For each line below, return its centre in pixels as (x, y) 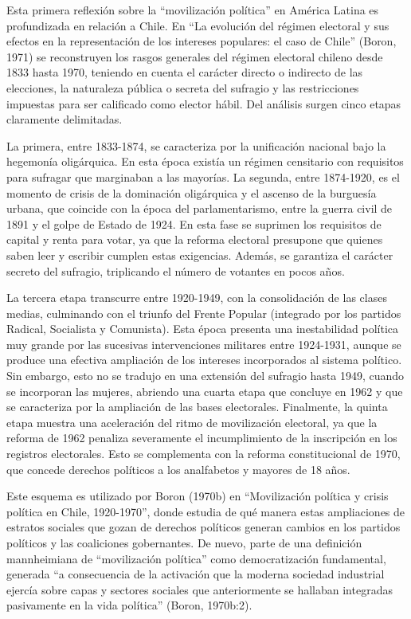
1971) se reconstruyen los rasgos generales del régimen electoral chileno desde (195, 56)
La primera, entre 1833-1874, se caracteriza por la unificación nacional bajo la (196, 145)
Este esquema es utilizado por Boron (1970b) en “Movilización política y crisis (198, 496)
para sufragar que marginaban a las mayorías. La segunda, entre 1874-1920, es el (203, 176)
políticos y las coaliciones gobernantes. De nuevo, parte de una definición (184, 543)
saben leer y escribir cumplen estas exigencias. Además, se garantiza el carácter (200, 255)
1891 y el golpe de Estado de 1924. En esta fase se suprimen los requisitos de (194, 223)
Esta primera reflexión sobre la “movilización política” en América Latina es (193, 10)
